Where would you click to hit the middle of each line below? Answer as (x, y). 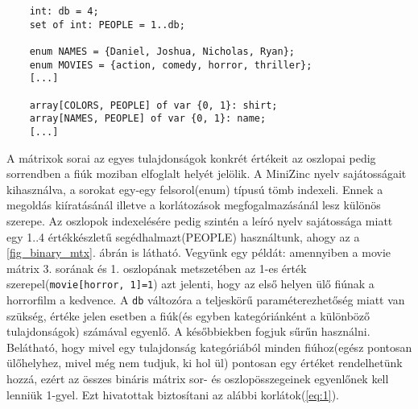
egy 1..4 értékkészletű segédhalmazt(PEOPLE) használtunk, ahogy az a (183, 236)
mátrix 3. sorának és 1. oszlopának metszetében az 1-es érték (157, 268)
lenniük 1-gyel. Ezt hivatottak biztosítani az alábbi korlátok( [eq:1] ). (173, 394)
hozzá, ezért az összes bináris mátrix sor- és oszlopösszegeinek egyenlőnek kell (198, 378)
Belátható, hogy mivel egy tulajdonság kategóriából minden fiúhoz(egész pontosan (209, 347)
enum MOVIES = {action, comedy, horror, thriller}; (171, 65)
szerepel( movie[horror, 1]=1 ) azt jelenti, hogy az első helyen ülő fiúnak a (190, 284)
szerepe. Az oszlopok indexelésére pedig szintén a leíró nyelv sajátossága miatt (200, 220)
